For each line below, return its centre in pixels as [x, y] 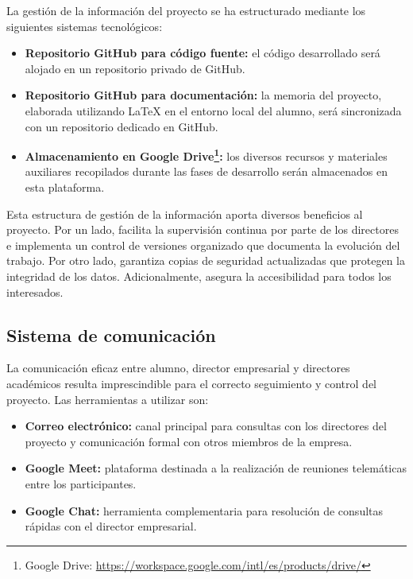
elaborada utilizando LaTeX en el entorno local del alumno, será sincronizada [213, 110]
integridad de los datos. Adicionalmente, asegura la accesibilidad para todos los [199, 276]
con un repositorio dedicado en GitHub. [122, 126]
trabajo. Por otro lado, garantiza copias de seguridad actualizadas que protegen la [206, 260]
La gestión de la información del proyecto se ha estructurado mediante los [186, 10]
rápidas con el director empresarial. [111, 526]
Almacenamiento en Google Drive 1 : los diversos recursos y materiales [206, 155]
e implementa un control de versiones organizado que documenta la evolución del [203, 245]
